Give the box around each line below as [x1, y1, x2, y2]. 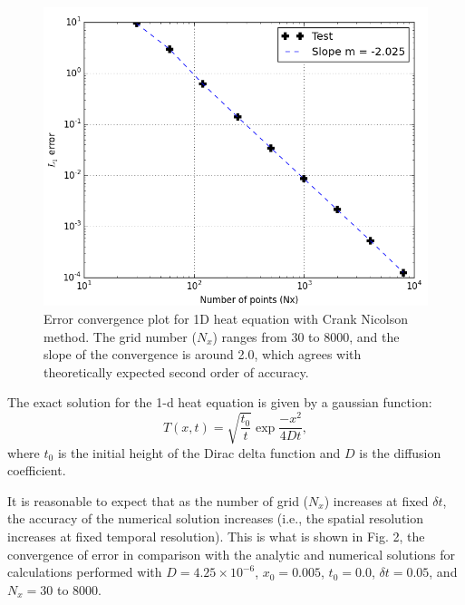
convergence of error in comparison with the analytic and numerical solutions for [7, 544, 456, 563]
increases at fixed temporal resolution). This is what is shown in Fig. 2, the [7, 526, 425, 545]
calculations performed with [7, 562, 162, 581]
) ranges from [212, 327, 287, 346]
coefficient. [7, 461, 66, 480]
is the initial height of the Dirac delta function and [57, 443, 341, 462]
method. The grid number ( [44, 327, 197, 346]
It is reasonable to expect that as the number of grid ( [7, 491, 309, 510]
